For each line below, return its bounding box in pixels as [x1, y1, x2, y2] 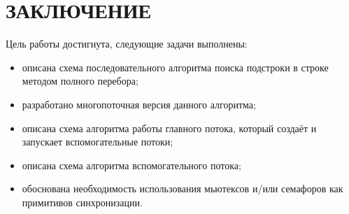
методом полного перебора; [22, 73, 138, 88]
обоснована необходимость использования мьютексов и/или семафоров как [22, 181, 343, 196]
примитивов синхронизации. [22, 194, 143, 209]
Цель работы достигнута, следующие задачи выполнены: [6, 36, 248, 51]
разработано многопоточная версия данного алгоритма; [22, 97, 256, 111]
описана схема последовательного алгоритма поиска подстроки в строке [22, 59, 329, 74]
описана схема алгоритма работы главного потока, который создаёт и [22, 120, 317, 135]
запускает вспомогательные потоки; [22, 134, 173, 149]
